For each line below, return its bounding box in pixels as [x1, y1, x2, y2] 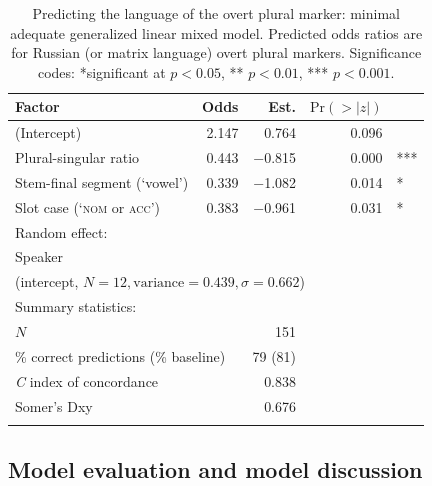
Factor [15, 96, 60, 117]
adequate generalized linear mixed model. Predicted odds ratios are [10, 22, 423, 43]
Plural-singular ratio [15, 147, 140, 168]
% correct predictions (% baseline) [15, 345, 226, 366]
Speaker [15, 246, 63, 267]
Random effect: [15, 221, 108, 242]
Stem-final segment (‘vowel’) [15, 171, 189, 192]
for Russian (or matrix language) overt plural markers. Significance [11, 42, 422, 63]
